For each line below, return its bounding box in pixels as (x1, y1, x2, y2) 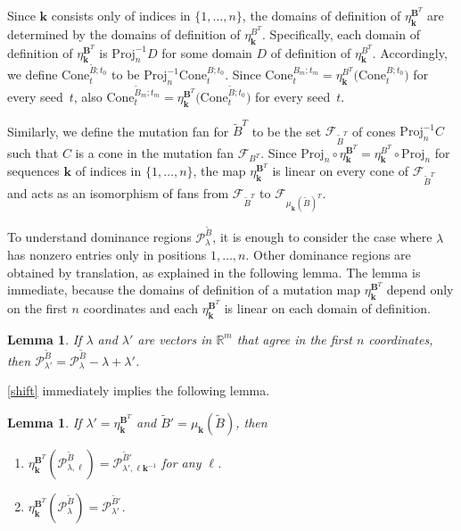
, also (73, 87, 103, 105)
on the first (7, 299, 68, 318)
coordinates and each (83, 299, 198, 318)
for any (161, 452, 202, 471)
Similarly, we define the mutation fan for (7, 121, 229, 140)
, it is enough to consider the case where (212, 228, 432, 246)
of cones (352, 121, 396, 140)
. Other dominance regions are (245, 245, 411, 264)
